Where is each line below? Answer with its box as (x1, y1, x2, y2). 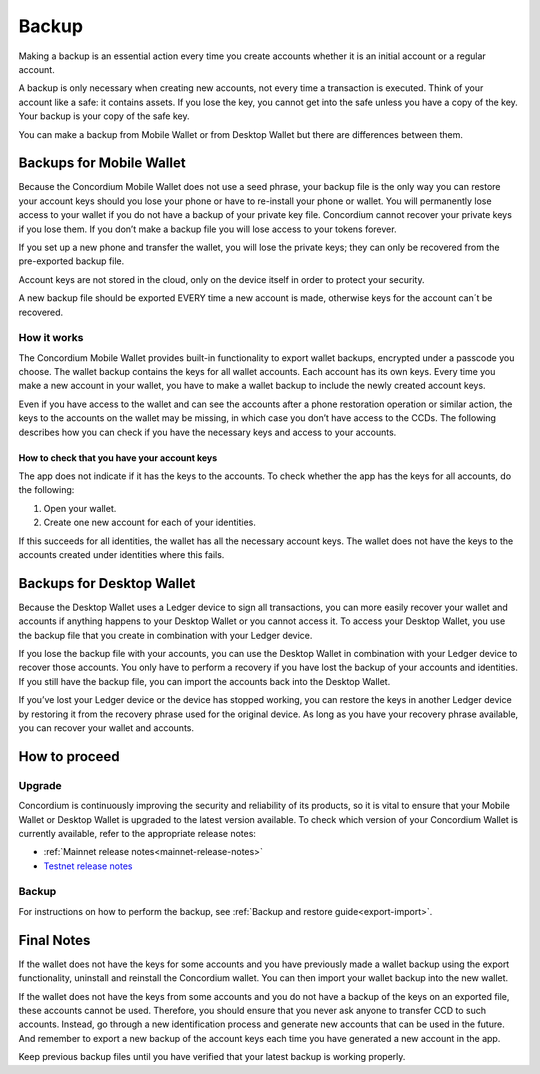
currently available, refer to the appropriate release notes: (18, 827, 257, 839)
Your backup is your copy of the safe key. (18, 110, 190, 122)
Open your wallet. (43, 502, 117, 514)
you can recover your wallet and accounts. (18, 722, 195, 734)
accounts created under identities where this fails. (18, 548, 225, 560)
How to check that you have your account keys (18, 451, 218, 464)
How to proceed (18, 748, 120, 765)
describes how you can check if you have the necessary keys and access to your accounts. (18, 426, 397, 438)
